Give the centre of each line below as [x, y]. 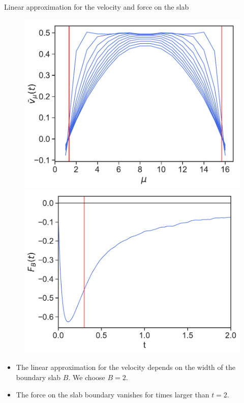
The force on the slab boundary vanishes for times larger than [113, 394]
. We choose [87, 377]
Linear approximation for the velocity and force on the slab [97, 7]
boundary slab [38, 377]
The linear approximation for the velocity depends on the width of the [126, 367]
